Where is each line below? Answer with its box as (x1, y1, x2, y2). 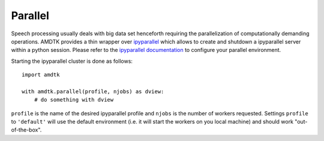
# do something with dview (34, 96, 114, 103)
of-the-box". (11, 126, 42, 134)
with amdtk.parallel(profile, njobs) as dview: (22, 88, 164, 95)
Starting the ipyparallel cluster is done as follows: (11, 57, 133, 65)
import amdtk (22, 72, 60, 78)
